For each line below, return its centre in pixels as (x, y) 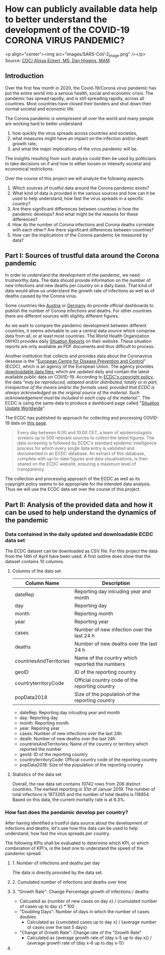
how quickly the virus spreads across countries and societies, (75, 133)
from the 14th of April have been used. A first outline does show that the (78, 556)
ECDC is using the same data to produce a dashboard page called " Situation (82, 403)
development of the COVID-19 (68, 30)
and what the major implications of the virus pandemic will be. (75, 149)
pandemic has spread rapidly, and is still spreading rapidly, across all (75, 98)
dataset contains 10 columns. (35, 562)
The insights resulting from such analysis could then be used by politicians (81, 158)
